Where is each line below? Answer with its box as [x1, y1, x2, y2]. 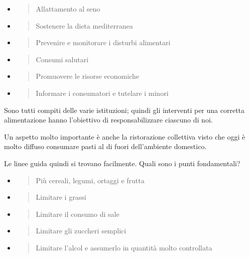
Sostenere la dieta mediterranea [36, 20, 133, 31]
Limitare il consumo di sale [36, 208, 119, 219]
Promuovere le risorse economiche [36, 71, 140, 81]
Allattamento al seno [36, 4, 100, 14]
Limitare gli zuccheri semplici [36, 225, 127, 236]
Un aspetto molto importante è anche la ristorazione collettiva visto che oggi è [4, 131, 245, 142]
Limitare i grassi [36, 192, 86, 202]
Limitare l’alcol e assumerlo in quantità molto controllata [36, 242, 212, 252]
